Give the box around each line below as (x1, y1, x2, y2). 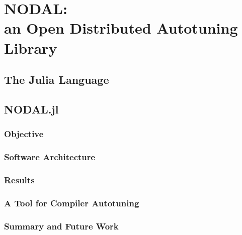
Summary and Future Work (4, 219, 119, 232)
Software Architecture (4, 151, 96, 163)
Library (4, 37, 57, 58)
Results (4, 173, 35, 186)
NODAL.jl (4, 101, 59, 116)
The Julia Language (4, 72, 109, 87)
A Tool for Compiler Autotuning (4, 196, 139, 209)
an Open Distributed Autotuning (4, 18, 238, 38)
